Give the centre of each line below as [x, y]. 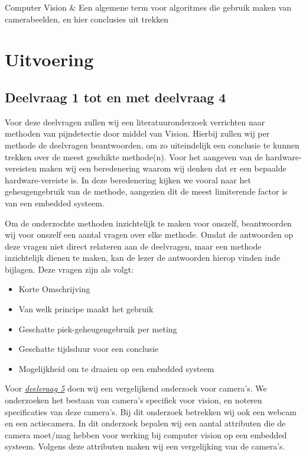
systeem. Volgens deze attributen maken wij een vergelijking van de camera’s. [145, 446]
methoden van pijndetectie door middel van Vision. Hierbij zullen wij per [137, 133]
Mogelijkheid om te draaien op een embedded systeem [116, 368]
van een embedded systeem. [55, 203]
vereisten [21, 168]
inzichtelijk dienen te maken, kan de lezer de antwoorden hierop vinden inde [143, 258]
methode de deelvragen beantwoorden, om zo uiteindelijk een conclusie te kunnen [152, 145]
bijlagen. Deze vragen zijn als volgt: [69, 269]
